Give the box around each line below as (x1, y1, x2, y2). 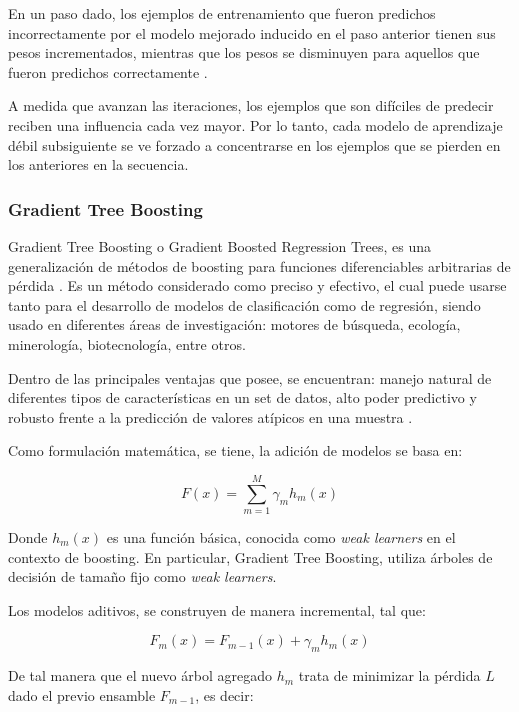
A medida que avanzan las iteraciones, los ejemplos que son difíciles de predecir (8, 95, 494, 116)
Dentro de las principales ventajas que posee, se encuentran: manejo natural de (8, 367, 492, 388)
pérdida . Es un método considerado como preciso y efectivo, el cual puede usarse (8, 275, 507, 296)
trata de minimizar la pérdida (298, 665, 481, 686)
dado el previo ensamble (8, 684, 156, 705)
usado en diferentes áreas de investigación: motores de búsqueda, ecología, (8, 314, 461, 335)
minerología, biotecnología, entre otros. (8, 333, 246, 354)
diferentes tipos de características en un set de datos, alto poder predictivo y (8, 387, 477, 408)
